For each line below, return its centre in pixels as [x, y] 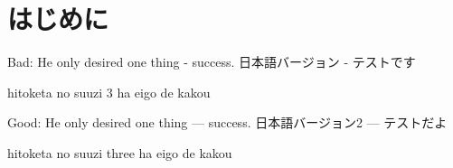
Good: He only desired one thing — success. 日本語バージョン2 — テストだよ [227, 122]
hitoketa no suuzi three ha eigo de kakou [120, 152]
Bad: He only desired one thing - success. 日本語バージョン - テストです [212, 62]
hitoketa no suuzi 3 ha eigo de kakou [109, 92]
